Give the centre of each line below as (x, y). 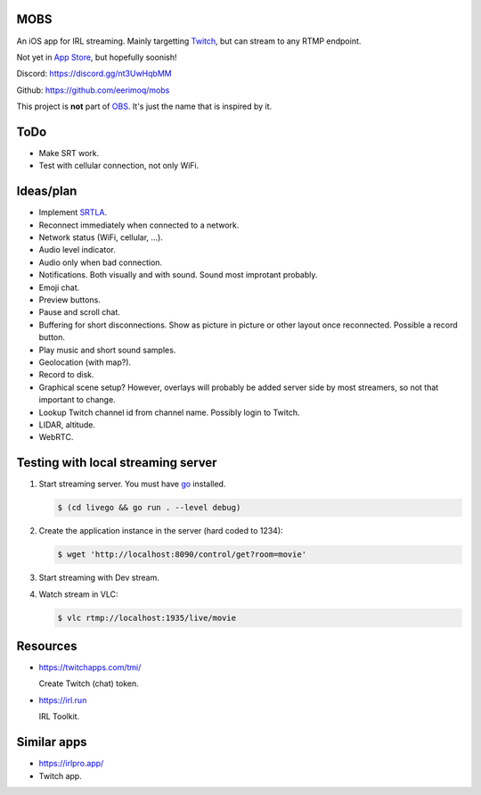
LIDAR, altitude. (67, 425)
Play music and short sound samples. (107, 350)
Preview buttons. (70, 300)
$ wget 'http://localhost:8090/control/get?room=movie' (182, 555)
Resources (47, 646)
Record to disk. (66, 375)
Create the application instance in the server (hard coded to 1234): (161, 531)
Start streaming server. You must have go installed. (132, 484)
